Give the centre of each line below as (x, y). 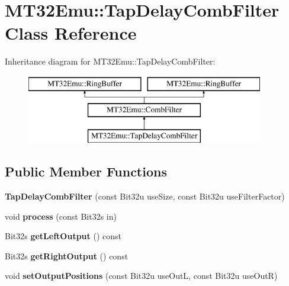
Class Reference (71, 33)
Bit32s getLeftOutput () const (63, 236)
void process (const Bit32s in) (61, 216)
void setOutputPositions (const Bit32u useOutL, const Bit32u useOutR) (141, 276)
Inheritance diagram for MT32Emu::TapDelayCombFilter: (110, 61)
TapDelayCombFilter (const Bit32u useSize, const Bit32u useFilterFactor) (145, 196)
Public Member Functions (86, 171)
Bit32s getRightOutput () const (67, 256)
